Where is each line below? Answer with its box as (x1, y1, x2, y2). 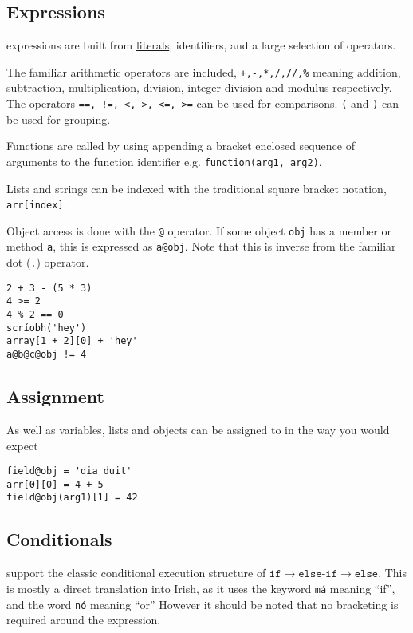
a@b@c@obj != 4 (6, 349, 87, 361)
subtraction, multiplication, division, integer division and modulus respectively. (6, 79, 392, 96)
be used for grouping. (6, 110, 111, 127)
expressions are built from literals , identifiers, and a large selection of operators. (6, 37, 396, 53)
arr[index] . (6, 196, 67, 212)
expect (6, 437, 38, 453)
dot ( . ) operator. (6, 254, 89, 271)
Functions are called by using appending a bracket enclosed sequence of (6, 137, 355, 154)
